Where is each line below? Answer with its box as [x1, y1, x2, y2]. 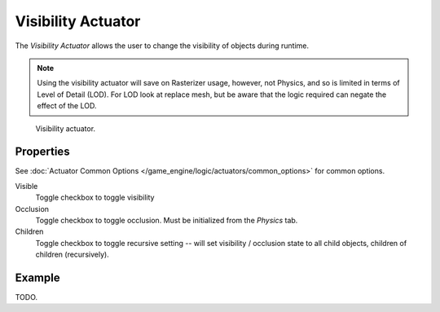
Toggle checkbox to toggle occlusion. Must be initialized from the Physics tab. [35, 215, 298, 225]
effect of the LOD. [37, 101, 97, 111]
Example [15, 270, 60, 284]
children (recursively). [35, 249, 109, 260]
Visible [15, 181, 38, 191]
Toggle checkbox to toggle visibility [35, 192, 155, 203]
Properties [15, 145, 70, 159]
